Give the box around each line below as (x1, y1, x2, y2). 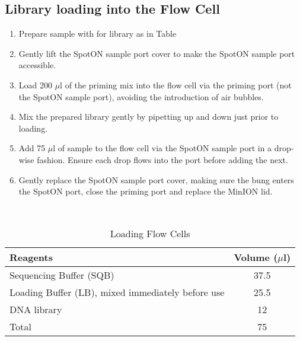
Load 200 (18, 78, 52, 91)
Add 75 (18, 142, 46, 154)
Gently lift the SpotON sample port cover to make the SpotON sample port (18, 47, 295, 59)
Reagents (9, 250, 53, 264)
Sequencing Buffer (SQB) (9, 268, 114, 282)
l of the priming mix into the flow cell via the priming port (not (60, 78, 292, 91)
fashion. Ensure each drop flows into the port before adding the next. (37, 153, 288, 165)
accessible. (18, 59, 56, 71)
